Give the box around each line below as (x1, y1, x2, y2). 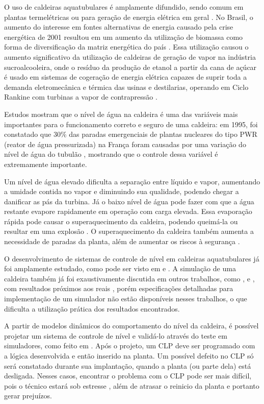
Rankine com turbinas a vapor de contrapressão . (4, 91, 157, 102)
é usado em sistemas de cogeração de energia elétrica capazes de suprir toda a (4, 72, 247, 82)
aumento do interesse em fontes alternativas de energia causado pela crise (4, 21, 233, 32)
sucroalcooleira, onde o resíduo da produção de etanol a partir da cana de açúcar (4, 61, 257, 72)
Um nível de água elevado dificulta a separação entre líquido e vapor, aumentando (4, 176, 260, 186)
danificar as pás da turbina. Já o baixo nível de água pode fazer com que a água (4, 196, 254, 206)
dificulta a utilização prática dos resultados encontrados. (4, 303, 180, 314)
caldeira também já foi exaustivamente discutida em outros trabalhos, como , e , (4, 273, 255, 283)
